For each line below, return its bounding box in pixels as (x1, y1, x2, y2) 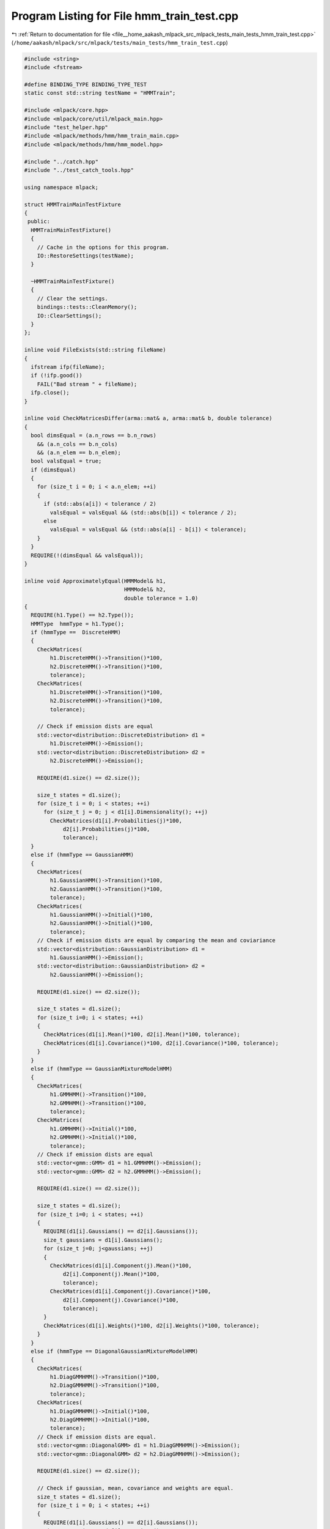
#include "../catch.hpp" (24, 158, 99, 165)
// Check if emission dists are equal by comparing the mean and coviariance (37, 937, 276, 944)
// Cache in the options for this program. (37, 243, 169, 251)
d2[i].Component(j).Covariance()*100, (62, 1297, 180, 1303)
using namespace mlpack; (24, 183, 99, 191)
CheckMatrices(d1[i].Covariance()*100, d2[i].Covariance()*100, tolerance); (43, 1040, 279, 1046)
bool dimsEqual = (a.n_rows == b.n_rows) (31, 432, 157, 439)
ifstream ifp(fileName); (31, 363, 105, 370)
